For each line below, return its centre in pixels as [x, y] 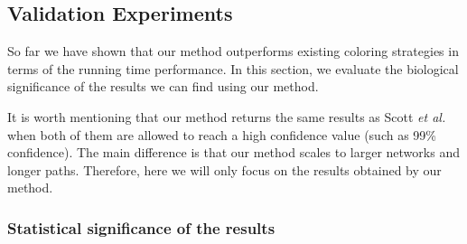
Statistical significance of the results [141, 227]
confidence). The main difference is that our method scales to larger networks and [233, 152]
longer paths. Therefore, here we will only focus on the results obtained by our [224, 169]
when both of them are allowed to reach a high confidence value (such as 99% [222, 134]
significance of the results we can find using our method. [163, 86]
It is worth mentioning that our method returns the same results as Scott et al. [227, 116]
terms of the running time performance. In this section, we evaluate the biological [233, 68]
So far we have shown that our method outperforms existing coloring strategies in [233, 51]
